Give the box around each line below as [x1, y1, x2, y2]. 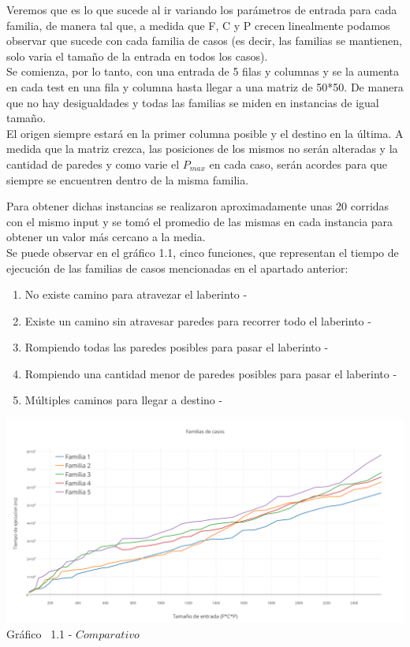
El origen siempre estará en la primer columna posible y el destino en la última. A [6, 125, 404, 141]
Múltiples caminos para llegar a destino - [24, 392, 223, 408]
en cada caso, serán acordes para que [209, 155, 388, 172]
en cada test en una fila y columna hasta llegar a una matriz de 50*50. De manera [6, 78, 404, 95]
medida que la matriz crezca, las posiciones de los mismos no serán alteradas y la [6, 140, 398, 157]
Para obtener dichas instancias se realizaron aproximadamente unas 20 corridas [6, 198, 389, 214]
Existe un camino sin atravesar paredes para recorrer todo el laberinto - [24, 312, 371, 329]
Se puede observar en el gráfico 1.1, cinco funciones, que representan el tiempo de [6, 244, 399, 260]
